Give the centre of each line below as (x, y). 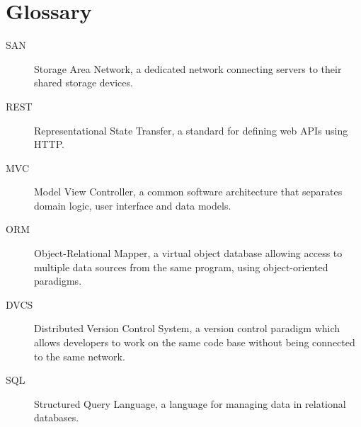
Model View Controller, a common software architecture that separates (188, 192)
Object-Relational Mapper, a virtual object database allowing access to (188, 253)
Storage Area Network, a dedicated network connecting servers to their (188, 68)
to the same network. (80, 356)
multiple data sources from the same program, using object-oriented (181, 267)
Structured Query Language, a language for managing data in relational (190, 403)
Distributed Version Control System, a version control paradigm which (187, 328)
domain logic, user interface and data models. (133, 205)
